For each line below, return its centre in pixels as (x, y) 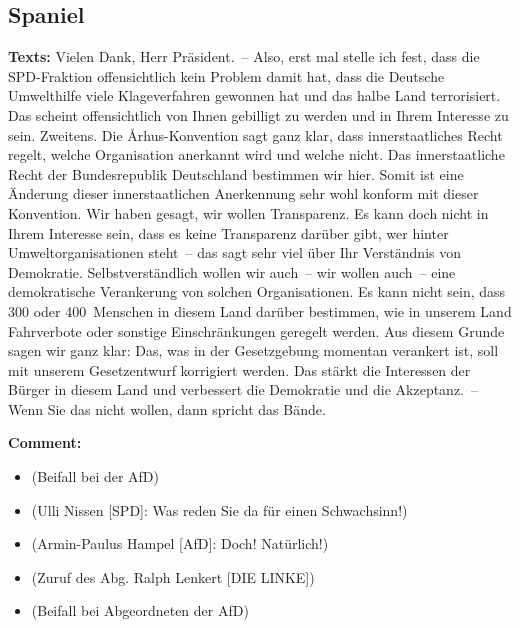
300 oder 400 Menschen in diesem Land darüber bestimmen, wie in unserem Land (260, 310)
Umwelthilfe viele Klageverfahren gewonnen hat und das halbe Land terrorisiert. (254, 95)
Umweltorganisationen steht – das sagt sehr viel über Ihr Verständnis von (235, 252)
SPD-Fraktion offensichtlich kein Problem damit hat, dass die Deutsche (226, 75)
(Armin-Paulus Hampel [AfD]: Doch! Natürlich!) (180, 543)
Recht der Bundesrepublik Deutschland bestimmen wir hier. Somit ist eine (236, 173)
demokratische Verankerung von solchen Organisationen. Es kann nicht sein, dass (257, 291)
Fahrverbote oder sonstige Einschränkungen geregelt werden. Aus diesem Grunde (256, 330)
